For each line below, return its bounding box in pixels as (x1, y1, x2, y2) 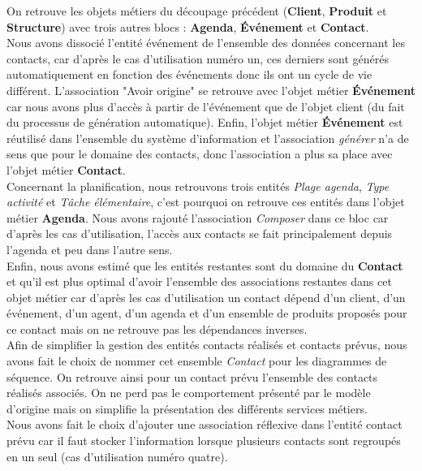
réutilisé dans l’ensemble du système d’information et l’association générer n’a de (6, 129, 409, 146)
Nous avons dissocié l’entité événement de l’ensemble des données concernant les (6, 34, 405, 51)
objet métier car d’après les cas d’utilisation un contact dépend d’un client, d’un (6, 288, 406, 305)
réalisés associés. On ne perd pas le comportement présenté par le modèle (6, 384, 371, 401)
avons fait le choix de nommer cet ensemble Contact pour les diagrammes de (6, 352, 387, 369)
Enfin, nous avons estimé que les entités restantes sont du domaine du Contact (6, 257, 403, 274)
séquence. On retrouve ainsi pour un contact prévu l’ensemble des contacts (6, 368, 378, 385)
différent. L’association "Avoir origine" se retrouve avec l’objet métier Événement (6, 81, 416, 98)
